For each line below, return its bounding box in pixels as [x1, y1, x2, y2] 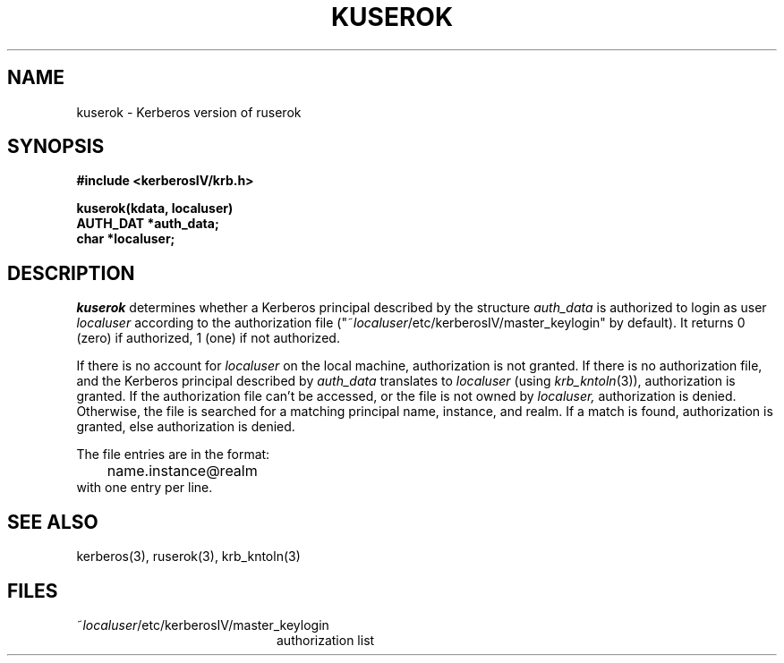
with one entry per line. [76, 480, 213, 496]
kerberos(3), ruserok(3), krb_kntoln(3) [76, 548, 301, 565]
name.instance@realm [107, 462, 258, 480]
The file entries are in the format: [76, 446, 270, 463]
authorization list [277, 632, 375, 648]
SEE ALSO [7, 510, 98, 533]
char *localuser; [76, 231, 175, 247]
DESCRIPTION [7, 261, 135, 285]
